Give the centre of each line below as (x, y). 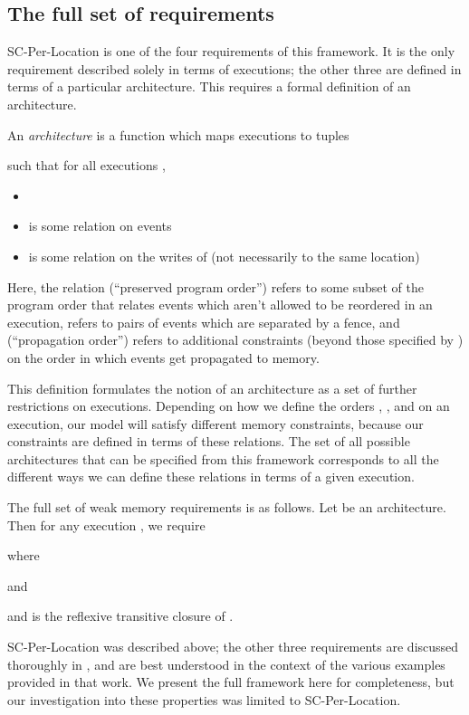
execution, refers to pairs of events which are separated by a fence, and (204, 322)
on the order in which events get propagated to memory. (163, 357)
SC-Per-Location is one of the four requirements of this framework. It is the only (231, 51)
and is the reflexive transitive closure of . (120, 616)
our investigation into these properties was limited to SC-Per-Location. (204, 699)
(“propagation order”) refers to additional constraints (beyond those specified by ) (235, 340)
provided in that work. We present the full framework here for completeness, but (231, 682)
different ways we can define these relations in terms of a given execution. (211, 477)
